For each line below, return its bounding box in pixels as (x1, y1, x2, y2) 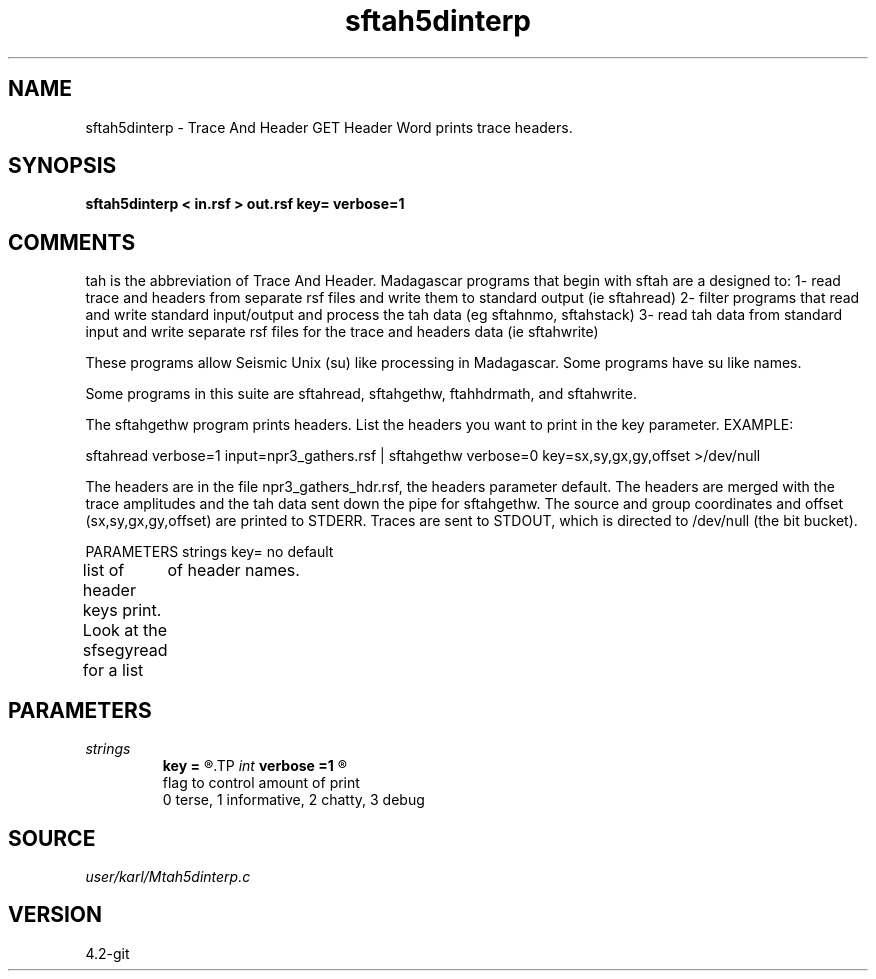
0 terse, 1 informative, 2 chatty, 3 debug (162, 791, 425, 809)
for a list (82, 660, 144, 681)
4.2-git (85, 944, 130, 962)
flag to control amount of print (162, 774, 360, 792)
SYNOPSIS (8, 153, 117, 179)
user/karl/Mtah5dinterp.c (85, 867, 251, 885)
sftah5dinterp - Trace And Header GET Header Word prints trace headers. (85, 118, 573, 136)
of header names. (167, 560, 300, 581)
